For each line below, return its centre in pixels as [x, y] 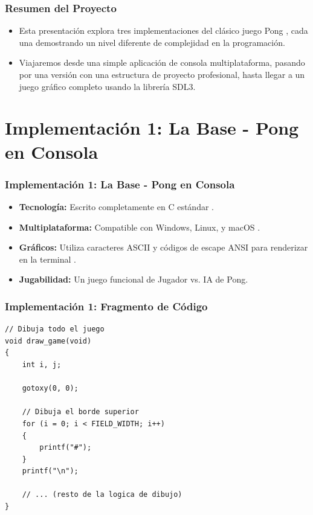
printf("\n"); [50, 471]
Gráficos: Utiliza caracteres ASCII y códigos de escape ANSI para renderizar [163, 247]
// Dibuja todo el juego [55, 329]
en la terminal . [47, 259]
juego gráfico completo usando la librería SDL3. [107, 86]
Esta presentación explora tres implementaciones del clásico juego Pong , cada [163, 30]
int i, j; [42, 364]
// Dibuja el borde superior [80, 412]
